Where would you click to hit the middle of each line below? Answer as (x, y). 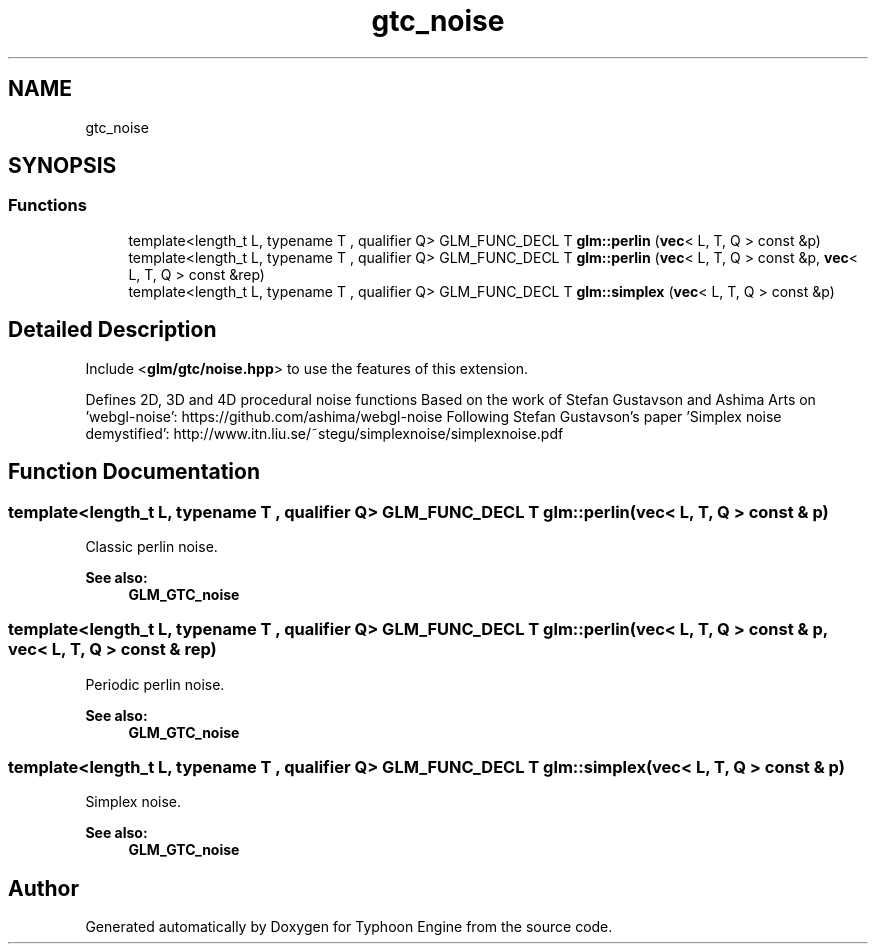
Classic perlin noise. (151, 546)
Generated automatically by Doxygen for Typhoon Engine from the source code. (349, 927)
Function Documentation (134, 472)
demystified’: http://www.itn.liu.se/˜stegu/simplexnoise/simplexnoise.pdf (324, 433)
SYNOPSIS (62, 166)
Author (43, 888)
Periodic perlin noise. (155, 684)
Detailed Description (112, 330)
